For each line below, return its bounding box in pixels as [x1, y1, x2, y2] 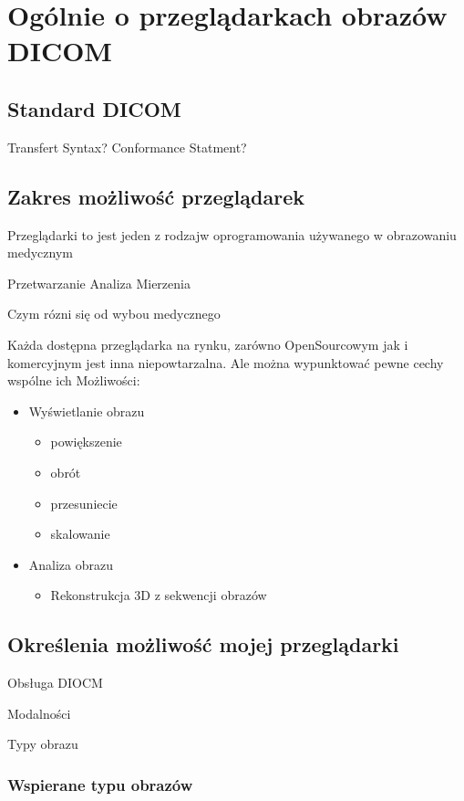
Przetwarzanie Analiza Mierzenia [7, 273, 191, 292]
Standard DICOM [7, 94, 181, 122]
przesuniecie [50, 493, 118, 512]
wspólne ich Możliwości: [7, 371, 140, 390]
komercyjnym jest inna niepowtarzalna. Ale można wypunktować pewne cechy [7, 353, 444, 372]
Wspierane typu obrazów [7, 773, 193, 796]
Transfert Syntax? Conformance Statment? [7, 137, 247, 156]
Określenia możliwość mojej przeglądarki [7, 630, 399, 659]
